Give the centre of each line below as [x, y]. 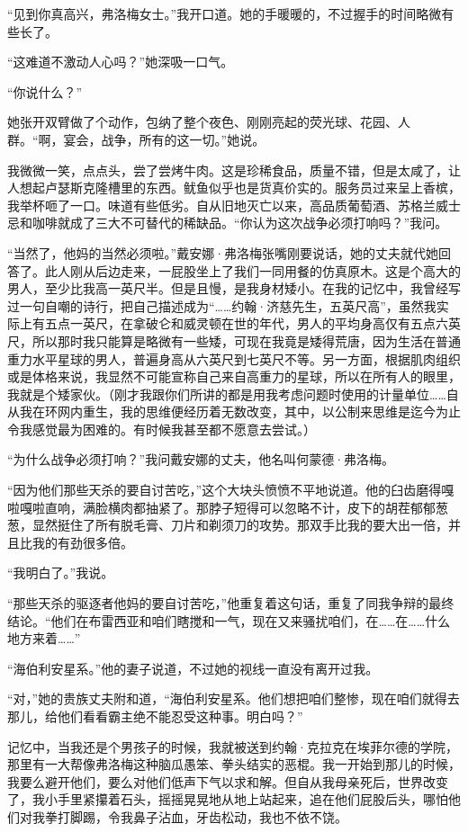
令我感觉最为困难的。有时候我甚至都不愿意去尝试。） [162, 429]
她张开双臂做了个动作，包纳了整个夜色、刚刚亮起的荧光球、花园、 [202, 122]
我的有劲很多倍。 [82, 542]
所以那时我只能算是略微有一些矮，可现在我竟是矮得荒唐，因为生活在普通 [246, 340]
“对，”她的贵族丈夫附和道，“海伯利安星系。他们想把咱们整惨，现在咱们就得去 [234, 698]
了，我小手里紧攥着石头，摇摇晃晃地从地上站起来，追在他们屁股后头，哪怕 [228, 799]
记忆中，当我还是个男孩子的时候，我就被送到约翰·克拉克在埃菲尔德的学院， [233, 746]
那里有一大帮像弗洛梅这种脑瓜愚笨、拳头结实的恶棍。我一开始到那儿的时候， [234, 764]
